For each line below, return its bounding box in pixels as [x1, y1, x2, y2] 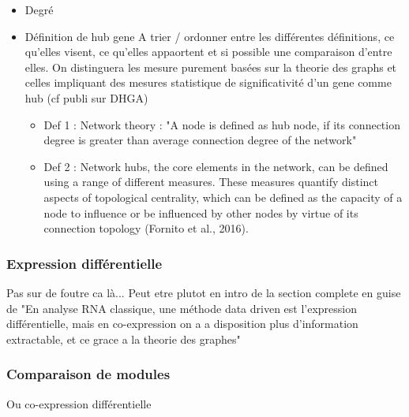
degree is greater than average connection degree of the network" [43, 132, 357, 148]
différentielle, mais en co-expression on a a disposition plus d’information [6, 315, 358, 332]
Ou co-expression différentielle [6, 395, 152, 411]
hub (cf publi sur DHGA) [24, 89, 148, 106]
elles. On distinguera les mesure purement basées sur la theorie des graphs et [24, 58, 397, 75]
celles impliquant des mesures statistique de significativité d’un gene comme [24, 74, 392, 91]
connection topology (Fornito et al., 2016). [43, 220, 249, 236]
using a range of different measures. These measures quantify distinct [43, 173, 378, 190]
